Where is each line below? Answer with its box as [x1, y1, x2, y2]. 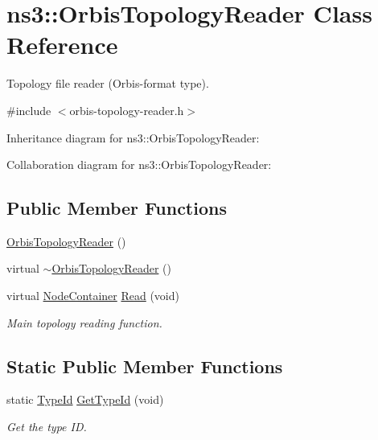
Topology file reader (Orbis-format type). [6, 75, 209, 92]
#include [6, 101, 51, 118]
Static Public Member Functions [6, 353, 283, 378]
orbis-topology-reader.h [69, 101, 184, 118]
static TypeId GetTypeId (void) [6, 391, 164, 408]
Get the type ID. [6, 418, 87, 435]
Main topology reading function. [6, 314, 162, 331]
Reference [6, 28, 118, 61]
